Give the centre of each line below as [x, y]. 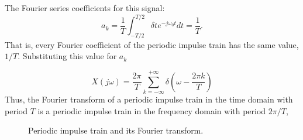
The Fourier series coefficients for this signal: [85, 8]
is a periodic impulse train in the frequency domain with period [152, 110]
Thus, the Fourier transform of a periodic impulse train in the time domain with [149, 99]
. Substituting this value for [67, 56]
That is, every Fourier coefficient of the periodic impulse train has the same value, [152, 44]
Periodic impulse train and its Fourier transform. [116, 130]
